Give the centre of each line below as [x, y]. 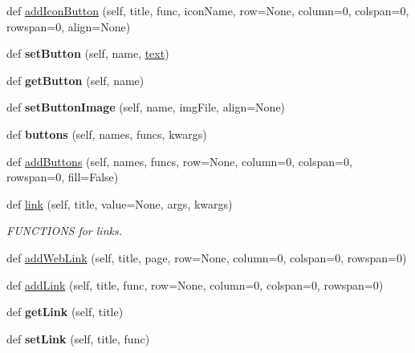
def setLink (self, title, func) [78, 338]
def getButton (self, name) [75, 80]
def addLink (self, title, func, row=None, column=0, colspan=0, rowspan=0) [195, 284]
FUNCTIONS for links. [65, 231]
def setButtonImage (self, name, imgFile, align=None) [146, 107]
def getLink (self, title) [65, 312]
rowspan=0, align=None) [69, 26]
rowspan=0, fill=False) [63, 177]
